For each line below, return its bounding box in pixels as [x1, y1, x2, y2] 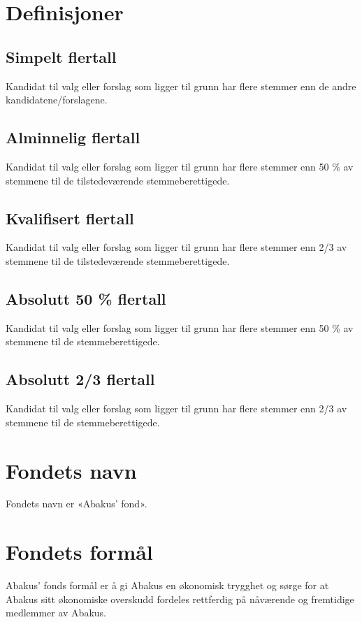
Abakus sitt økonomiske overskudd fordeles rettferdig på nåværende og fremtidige [6, 591, 354, 606]
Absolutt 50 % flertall [6, 287, 166, 309]
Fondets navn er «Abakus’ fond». [6, 496, 147, 511]
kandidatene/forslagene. [6, 92, 108, 107]
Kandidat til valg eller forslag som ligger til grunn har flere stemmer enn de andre [6, 78, 356, 93]
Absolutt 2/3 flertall [6, 368, 155, 390]
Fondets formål [6, 537, 153, 566]
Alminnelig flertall [6, 126, 140, 148]
